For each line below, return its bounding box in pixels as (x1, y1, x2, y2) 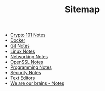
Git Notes (10, 43, 30, 49)
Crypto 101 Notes (10, 32, 46, 38)
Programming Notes (10, 64, 52, 70)
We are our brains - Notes (10, 80, 64, 86)
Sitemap (64, 4, 100, 15)
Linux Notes (10, 48, 35, 54)
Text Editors (10, 75, 35, 81)
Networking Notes (10, 54, 48, 60)
